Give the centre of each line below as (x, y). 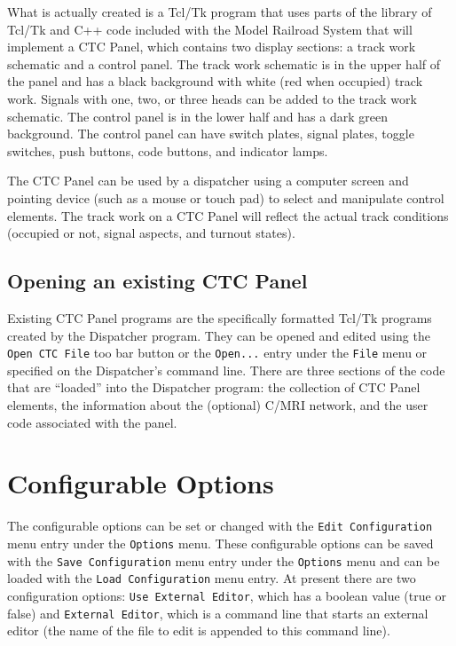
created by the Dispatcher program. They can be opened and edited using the (219, 335)
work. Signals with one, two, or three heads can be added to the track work (212, 98)
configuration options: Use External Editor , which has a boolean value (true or (227, 595)
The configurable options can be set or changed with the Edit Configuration (220, 526)
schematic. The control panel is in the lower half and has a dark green (197, 116)
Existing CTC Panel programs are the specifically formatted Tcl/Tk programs (220, 317)
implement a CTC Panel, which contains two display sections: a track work (212, 47)
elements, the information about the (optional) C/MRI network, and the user (218, 404)
